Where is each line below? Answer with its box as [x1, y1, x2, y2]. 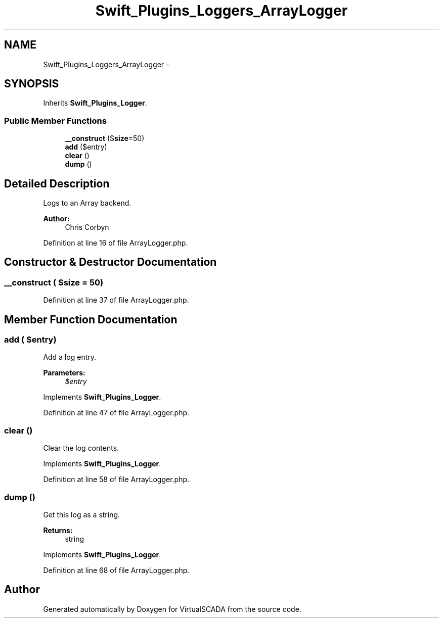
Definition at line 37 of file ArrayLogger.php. [43, 296, 189, 305]
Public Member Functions [4, 115, 107, 126]
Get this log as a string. [43, 510, 120, 519]
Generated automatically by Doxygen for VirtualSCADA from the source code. [43, 604, 301, 613]
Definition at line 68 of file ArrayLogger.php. [43, 565, 190, 575]
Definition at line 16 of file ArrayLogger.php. [43, 238, 188, 248]
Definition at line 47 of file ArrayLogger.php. [43, 408, 190, 417]
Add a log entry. [43, 353, 97, 362]
